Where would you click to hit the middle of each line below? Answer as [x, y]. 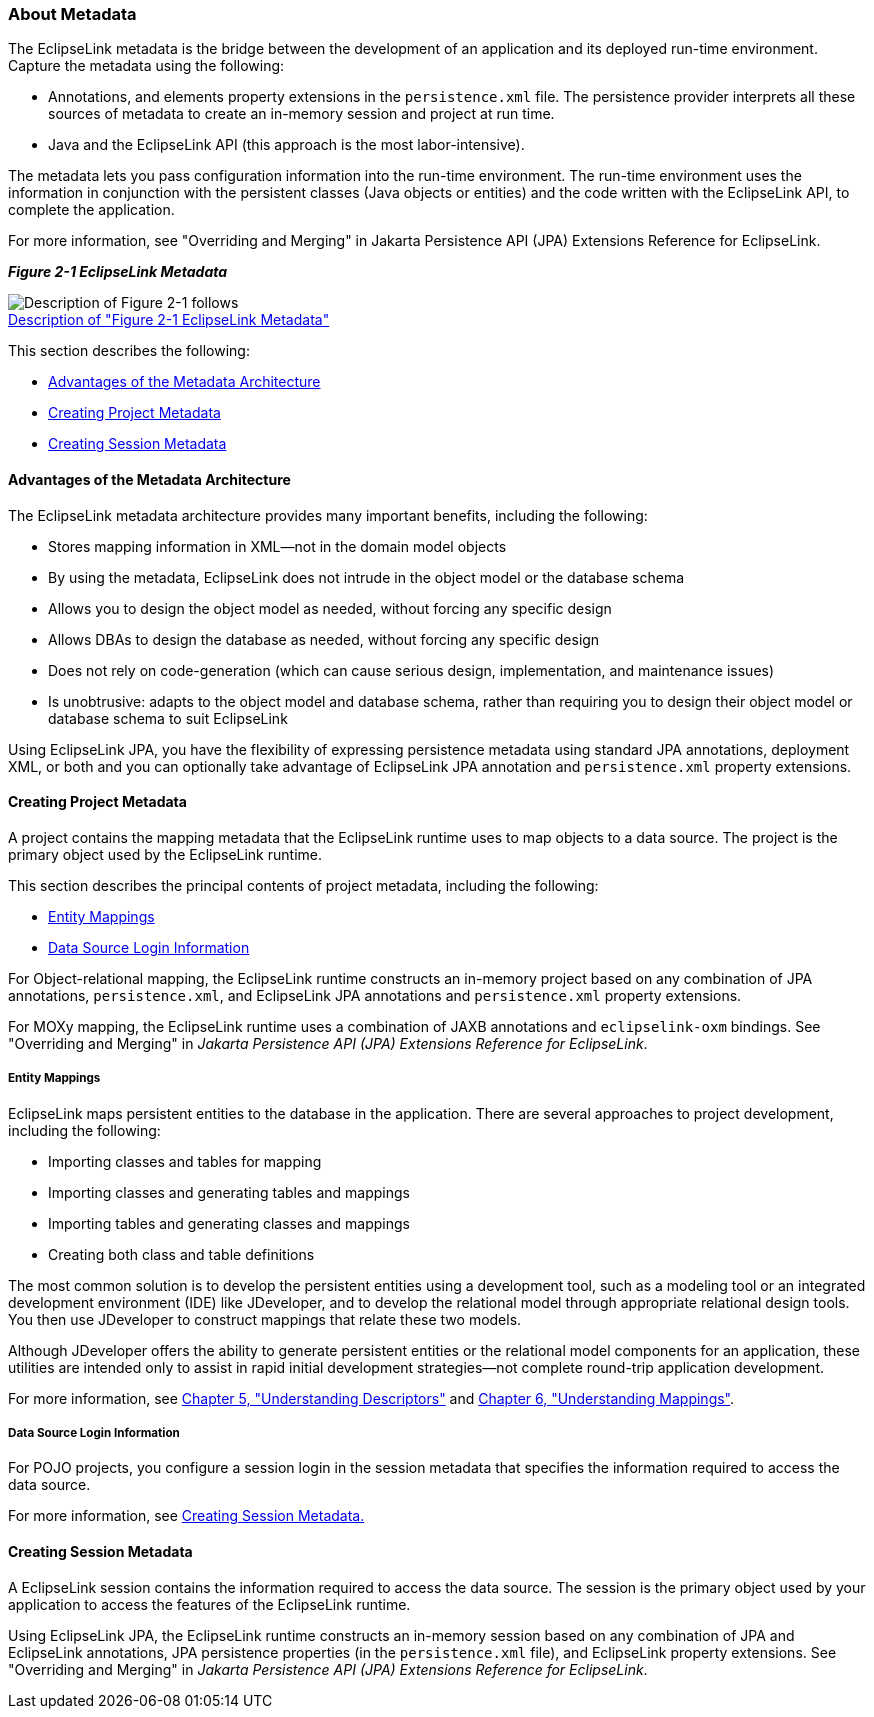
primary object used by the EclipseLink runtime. [165, 854]
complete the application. [91, 210]
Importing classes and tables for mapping [185, 1161]
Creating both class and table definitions [181, 1254]
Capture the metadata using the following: [146, 66]
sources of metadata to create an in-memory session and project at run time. [301, 114]
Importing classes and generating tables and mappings [229, 1192]
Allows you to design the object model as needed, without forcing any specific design [330, 608]
